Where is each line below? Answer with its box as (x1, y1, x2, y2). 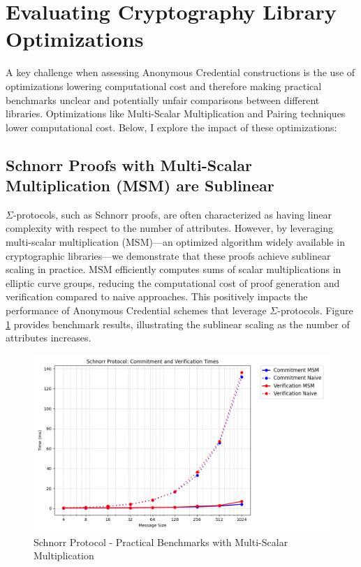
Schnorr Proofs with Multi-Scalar (6, 154, 253, 175)
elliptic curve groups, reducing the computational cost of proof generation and (6, 275, 340, 290)
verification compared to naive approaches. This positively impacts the (6, 289, 308, 304)
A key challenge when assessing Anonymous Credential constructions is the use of (6, 65, 355, 80)
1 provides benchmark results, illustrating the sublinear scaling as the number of (6, 316, 350, 331)
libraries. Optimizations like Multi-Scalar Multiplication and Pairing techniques (6, 106, 346, 121)
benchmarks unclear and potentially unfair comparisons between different (6, 92, 320, 107)
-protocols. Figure (277, 303, 353, 318)
